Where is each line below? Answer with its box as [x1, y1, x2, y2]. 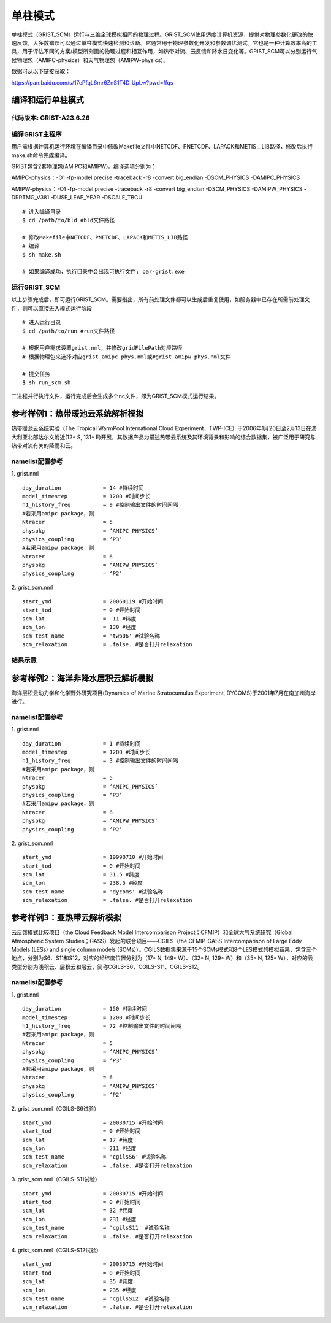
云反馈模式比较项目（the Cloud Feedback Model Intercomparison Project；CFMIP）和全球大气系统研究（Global [11, 928, 293, 936]
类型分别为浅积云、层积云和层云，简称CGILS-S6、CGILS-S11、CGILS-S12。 [11, 963, 203, 970]
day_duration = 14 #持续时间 [22, 484, 144, 491]
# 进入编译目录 [22, 208, 61, 215]
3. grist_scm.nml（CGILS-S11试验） [11, 1176, 101, 1183]
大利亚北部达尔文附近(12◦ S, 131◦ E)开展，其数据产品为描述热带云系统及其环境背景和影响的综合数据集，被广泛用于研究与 [11, 433, 316, 441]
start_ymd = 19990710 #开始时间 [22, 854, 164, 861]
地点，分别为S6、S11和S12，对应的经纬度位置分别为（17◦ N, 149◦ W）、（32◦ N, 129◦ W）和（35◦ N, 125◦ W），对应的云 [11, 954, 313, 962]
